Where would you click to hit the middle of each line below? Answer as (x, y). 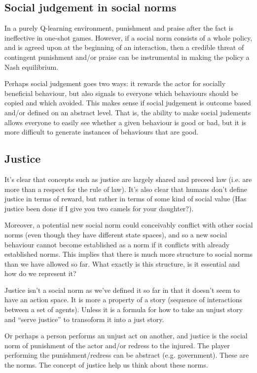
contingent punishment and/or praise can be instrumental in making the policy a (127, 57)
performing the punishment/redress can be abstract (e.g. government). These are (127, 355)
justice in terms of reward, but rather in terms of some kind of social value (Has (126, 199)
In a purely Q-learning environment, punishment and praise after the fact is (119, 28)
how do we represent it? (40, 273)
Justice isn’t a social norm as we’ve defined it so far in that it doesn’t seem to (122, 290)
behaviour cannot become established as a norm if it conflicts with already (117, 244)
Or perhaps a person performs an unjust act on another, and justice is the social (126, 336)
